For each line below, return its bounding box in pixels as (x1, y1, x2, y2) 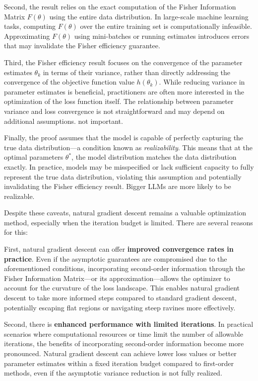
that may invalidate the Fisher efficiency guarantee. (4, 40, 160, 51)
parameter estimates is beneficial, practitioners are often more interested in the (4, 86, 245, 96)
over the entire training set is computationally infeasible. (80, 21, 252, 31)
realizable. (4, 190, 35, 201)
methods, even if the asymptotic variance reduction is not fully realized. (4, 368, 222, 378)
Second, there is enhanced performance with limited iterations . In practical (4, 319, 254, 329)
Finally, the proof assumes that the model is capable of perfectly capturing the (4, 132, 244, 143)
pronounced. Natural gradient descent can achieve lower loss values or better (4, 348, 237, 358)
